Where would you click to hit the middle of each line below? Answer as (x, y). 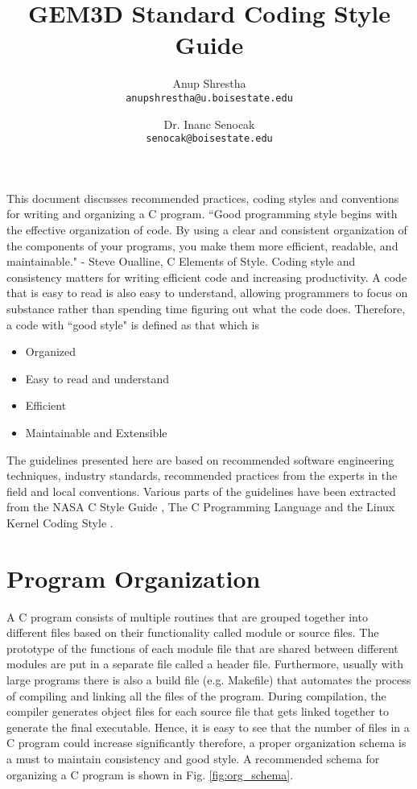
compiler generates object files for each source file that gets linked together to (198, 711)
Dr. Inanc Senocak (209, 124)
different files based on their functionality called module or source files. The (193, 632)
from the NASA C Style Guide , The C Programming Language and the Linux (201, 507)
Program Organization (134, 578)
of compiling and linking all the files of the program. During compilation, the (196, 695)
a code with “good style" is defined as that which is (133, 324)
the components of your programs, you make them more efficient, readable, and (202, 245)
